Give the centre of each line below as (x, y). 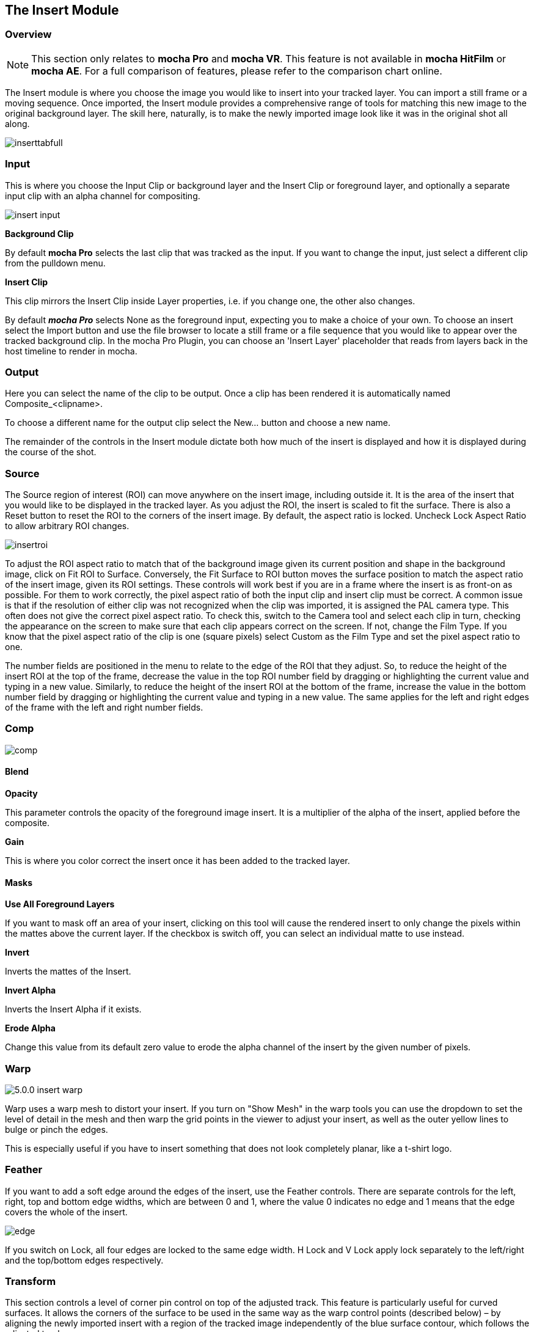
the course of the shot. (51, 452)
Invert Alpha (31, 990)
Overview (28, 35)
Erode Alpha (30, 1028)
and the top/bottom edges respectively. (84, 1260)
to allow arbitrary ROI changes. (67, 526)
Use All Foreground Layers (60, 904)
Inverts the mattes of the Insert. (68, 972)
